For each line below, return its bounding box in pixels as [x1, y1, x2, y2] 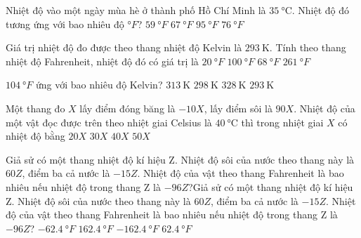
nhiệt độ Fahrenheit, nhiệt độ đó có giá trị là [6, 53, 199, 68]
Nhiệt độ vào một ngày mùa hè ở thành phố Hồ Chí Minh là [6, 3, 266, 17]
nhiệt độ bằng [6, 128, 65, 143]
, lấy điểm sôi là [204, 100, 273, 115]
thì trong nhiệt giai [241, 114, 324, 129]
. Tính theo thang [269, 40, 346, 55]
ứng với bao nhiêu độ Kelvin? [36, 77, 163, 92]
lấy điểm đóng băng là [79, 100, 176, 115]
